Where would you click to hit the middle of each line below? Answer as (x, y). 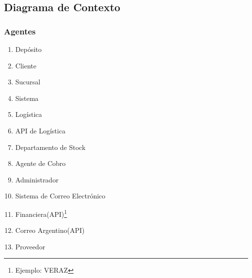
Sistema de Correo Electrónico (60, 196)
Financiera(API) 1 (41, 213)
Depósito (28, 49)
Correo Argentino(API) (50, 230)
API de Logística (40, 130)
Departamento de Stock (50, 147)
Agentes (20, 31)
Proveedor (30, 246)
